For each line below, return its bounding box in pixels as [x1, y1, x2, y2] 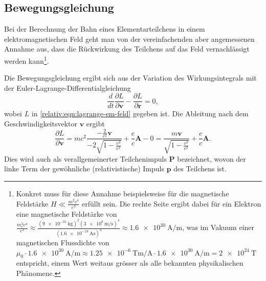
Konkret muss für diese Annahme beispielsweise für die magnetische [16, 188, 229, 198]
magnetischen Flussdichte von [16, 237, 109, 248]
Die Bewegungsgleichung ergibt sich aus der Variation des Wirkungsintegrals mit [4, 72, 257, 83]
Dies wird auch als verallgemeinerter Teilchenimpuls [4, 153, 167, 164]
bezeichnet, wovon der [177, 153, 246, 164]
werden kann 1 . [4, 54, 49, 66]
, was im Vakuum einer [182, 222, 255, 233]
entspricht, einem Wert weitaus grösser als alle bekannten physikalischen [16, 258, 243, 268]
